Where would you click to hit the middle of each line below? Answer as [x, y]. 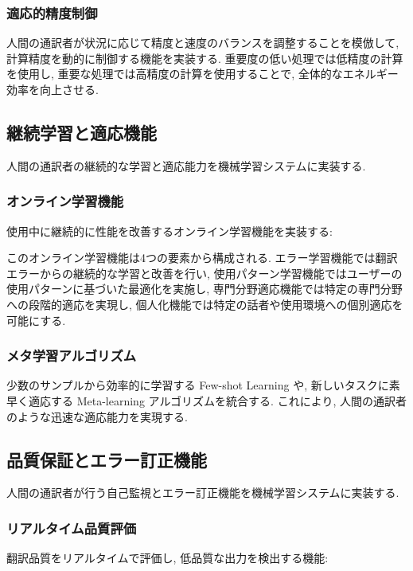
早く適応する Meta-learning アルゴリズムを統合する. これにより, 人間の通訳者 [206, 400]
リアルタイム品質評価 [72, 528]
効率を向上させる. [53, 89]
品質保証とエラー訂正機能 [107, 459]
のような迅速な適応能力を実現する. [97, 416]
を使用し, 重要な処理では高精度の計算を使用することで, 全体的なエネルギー [203, 74]
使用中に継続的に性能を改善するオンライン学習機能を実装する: [169, 231]
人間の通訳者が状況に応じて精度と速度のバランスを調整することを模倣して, [203, 43]
